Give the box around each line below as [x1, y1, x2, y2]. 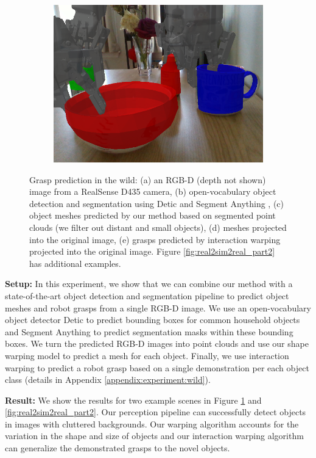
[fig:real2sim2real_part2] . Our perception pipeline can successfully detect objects [5, 405, 306, 418]
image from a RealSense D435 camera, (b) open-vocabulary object [29, 185, 276, 198]
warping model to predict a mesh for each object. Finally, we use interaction [5, 349, 289, 362]
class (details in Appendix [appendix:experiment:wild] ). [5, 373, 211, 386]
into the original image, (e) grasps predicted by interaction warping [29, 233, 281, 245]
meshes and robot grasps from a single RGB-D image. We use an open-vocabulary [5, 301, 311, 314]
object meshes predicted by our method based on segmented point [29, 209, 276, 222]
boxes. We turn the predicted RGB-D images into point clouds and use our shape [5, 337, 309, 350]
